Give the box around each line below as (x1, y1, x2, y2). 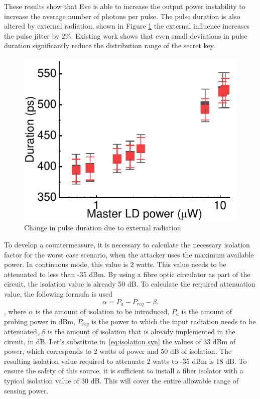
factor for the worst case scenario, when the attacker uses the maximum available (4, 249, 254, 259)
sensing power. (4, 385, 49, 395)
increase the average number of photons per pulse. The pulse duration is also (4, 11, 240, 21)
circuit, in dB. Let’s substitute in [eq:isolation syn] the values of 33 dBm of (4, 336, 236, 346)
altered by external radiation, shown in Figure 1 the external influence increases (4, 21, 250, 31)
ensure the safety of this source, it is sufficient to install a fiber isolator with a (4, 365, 243, 376)
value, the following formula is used (4, 288, 113, 299)
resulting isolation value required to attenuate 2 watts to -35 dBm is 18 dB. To (4, 355, 247, 366)
